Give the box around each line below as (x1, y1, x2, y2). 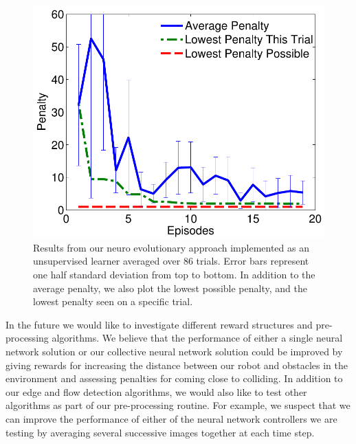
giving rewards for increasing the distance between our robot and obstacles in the (5, 357, 348, 372)
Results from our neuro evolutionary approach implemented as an (33, 240, 309, 254)
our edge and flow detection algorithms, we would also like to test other (5, 384, 307, 399)
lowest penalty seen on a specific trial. (33, 294, 193, 309)
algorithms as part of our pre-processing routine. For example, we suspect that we (5, 398, 351, 412)
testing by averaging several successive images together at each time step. (5, 425, 315, 439)
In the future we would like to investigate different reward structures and (5, 317, 313, 331)
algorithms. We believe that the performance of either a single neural (52, 331, 343, 345)
